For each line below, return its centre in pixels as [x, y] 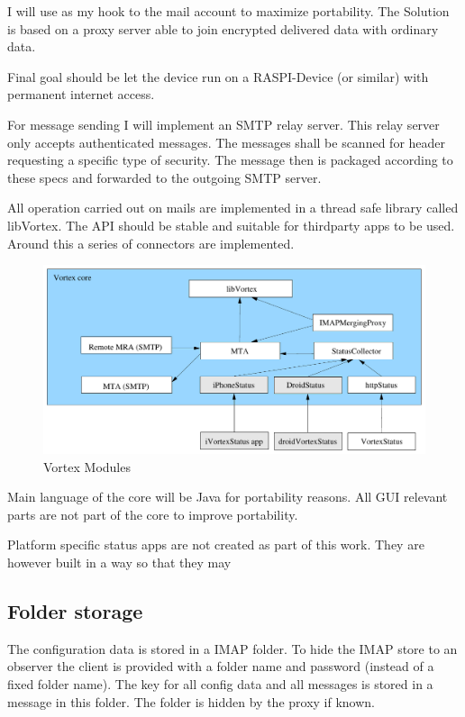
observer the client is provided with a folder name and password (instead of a [221, 666]
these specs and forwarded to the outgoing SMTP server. [164, 177]
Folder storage [75, 611]
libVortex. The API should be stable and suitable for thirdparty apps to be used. [231, 225]
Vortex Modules [87, 466]
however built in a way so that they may [119, 563]
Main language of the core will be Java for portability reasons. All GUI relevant [228, 497]
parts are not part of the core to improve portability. [153, 514]
